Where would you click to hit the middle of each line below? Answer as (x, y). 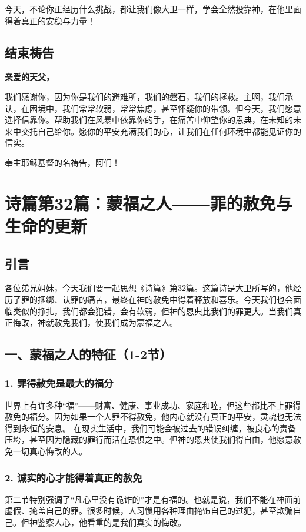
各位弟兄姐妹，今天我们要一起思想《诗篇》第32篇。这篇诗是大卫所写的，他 (149, 288)
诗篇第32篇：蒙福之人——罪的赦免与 (149, 203)
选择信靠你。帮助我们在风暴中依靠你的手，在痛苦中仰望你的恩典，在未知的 (149, 120)
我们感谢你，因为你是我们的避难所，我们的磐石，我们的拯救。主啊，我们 (145, 96)
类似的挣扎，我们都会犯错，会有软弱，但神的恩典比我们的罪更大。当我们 (153, 311)
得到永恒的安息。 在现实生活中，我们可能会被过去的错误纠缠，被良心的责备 (150, 428)
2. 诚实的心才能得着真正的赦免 (74, 477)
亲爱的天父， (29, 77)
